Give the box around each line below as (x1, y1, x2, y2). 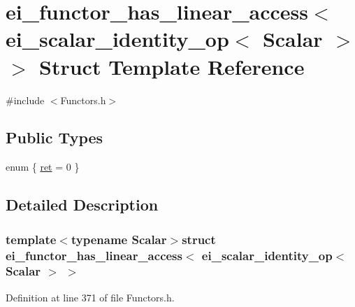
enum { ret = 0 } (6, 159, 80, 174)
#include (6, 92, 45, 107)
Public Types (6, 127, 103, 148)
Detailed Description (6, 194, 159, 215)
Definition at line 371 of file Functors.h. (6, 290, 175, 304)
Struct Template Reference (39, 52, 305, 80)
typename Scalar (71, 230, 167, 248)
